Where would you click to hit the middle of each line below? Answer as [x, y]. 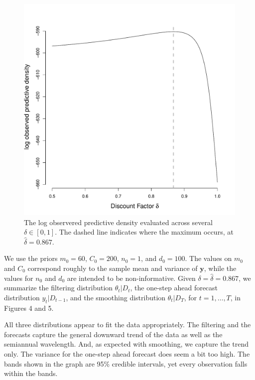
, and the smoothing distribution [116, 297]
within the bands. [31, 373]
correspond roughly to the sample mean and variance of [113, 268]
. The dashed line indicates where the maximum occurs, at [144, 232]
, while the [220, 268]
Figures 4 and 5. [29, 308]
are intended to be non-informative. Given [131, 278]
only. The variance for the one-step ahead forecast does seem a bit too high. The [127, 353]
